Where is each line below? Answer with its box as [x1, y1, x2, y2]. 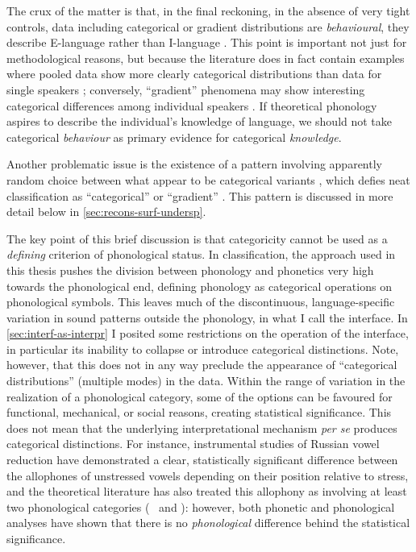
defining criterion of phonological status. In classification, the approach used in [6, 246, 396, 263]
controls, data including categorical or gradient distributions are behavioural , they [6, 18, 410, 35]
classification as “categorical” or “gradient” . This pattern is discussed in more [6, 187, 393, 204]
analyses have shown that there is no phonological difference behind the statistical [6, 514, 410, 531]
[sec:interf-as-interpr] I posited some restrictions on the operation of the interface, [6, 325, 409, 342]
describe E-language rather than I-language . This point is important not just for [6, 34, 407, 51]
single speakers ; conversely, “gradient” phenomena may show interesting [6, 81, 365, 98]
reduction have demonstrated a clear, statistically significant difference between [6, 451, 398, 468]
